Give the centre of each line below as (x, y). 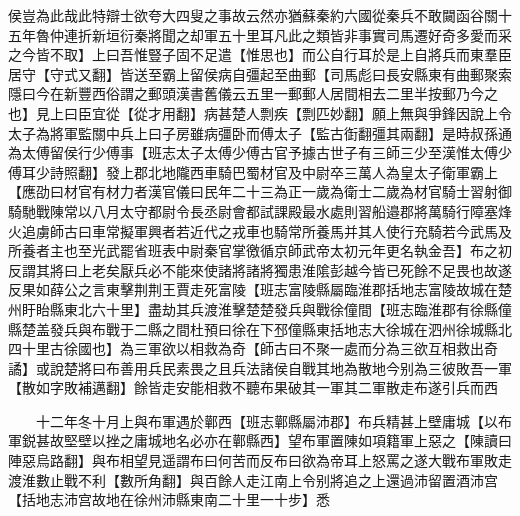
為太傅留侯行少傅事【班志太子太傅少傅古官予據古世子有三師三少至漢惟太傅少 (260, 152)
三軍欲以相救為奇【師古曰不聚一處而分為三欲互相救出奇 (315, 348)
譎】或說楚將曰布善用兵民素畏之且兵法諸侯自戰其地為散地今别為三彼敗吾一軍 (260, 367)
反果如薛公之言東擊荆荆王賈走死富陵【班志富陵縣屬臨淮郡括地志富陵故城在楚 (260, 289)
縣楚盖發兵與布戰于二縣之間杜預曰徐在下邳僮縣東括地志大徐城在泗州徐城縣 (253, 328)
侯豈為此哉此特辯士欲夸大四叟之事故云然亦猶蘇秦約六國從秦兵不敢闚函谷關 (253, 15)
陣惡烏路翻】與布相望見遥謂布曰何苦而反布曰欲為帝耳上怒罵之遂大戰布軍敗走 (260, 460)
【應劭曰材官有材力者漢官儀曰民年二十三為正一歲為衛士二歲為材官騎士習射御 (260, 191)
